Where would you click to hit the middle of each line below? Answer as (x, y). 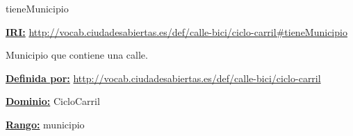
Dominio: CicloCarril (53, 101)
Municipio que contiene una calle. (77, 55)
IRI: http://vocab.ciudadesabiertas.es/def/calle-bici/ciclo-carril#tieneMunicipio (176, 31)
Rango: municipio (45, 124)
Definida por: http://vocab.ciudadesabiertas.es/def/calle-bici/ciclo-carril (163, 78)
